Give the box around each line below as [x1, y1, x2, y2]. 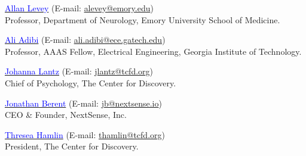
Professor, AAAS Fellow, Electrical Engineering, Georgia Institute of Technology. [5, 45, 302, 57]
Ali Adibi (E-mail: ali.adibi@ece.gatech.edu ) [5, 33, 166, 46]
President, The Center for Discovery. [5, 140, 139, 152]
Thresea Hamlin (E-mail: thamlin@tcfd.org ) [5, 128, 165, 141]
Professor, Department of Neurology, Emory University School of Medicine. [5, 13, 280, 26]
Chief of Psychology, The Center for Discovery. [5, 76, 176, 89]
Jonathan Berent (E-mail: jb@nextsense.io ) [5, 96, 162, 109]
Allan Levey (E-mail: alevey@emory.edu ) [5, 2, 154, 14]
